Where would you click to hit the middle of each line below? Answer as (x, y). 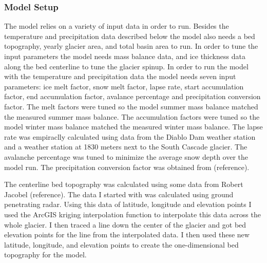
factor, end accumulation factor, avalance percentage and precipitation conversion (132, 96)
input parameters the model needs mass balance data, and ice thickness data (125, 56)
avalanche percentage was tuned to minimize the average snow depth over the (126, 156)
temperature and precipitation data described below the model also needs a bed (130, 36)
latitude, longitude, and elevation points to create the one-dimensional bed (121, 244)
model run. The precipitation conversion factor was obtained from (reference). (127, 167)
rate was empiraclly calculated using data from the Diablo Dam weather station (130, 136)
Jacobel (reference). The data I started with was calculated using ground (119, 194)
